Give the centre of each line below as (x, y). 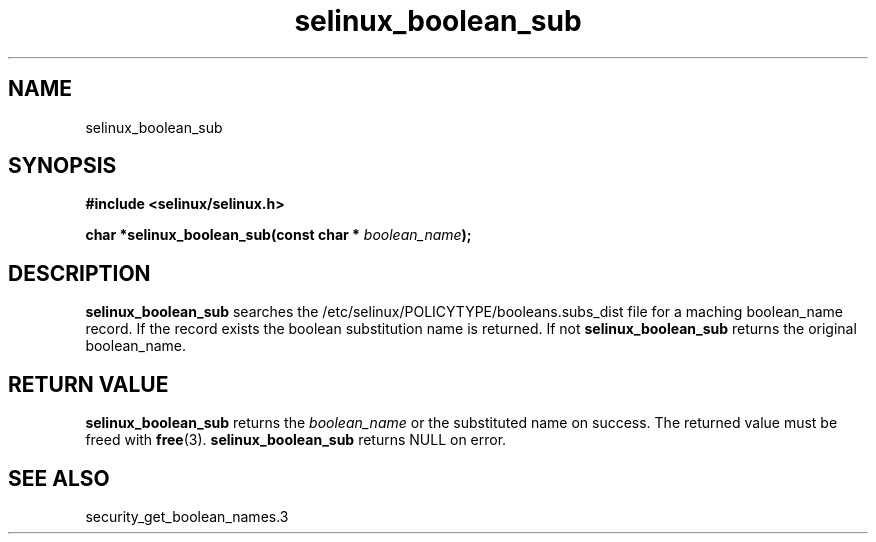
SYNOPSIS (62, 166)
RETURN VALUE (88, 384)
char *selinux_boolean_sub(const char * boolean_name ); (278, 235)
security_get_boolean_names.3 (187, 516)
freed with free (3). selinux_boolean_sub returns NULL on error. (296, 440)
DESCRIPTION (79, 273)
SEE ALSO (59, 478)
